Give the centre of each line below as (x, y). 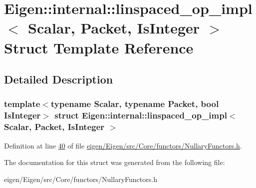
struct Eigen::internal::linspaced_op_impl (141, 115)
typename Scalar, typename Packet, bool (135, 104)
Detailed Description (59, 79)
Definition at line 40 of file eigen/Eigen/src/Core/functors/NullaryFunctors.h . (123, 145)
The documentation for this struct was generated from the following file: (115, 162)
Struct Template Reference (99, 47)
